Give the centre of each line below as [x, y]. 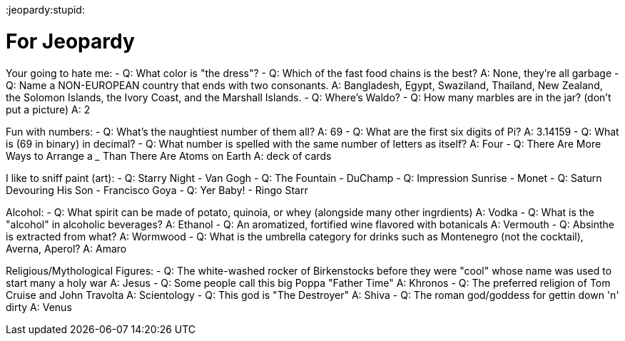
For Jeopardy [70, 41]
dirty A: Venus [39, 307]
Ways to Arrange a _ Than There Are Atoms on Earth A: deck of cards [169, 156]
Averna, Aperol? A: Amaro [66, 248]
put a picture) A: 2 [48, 109]
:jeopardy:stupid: [45, 10]
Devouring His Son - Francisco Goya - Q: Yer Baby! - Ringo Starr [157, 190]
